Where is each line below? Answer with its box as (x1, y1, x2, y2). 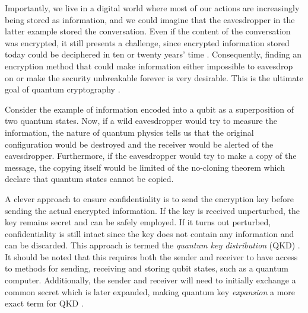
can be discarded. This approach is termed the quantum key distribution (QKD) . (5, 239, 300, 251)
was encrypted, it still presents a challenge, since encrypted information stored (5, 36, 290, 49)
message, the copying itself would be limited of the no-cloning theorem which (5, 161, 285, 173)
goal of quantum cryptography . (5, 83, 120, 95)
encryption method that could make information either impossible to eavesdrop (5, 59, 293, 72)
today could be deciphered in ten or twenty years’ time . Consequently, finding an (5, 48, 302, 60)
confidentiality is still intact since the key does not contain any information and (5, 227, 294, 239)
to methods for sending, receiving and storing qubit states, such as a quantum (5, 262, 288, 274)
